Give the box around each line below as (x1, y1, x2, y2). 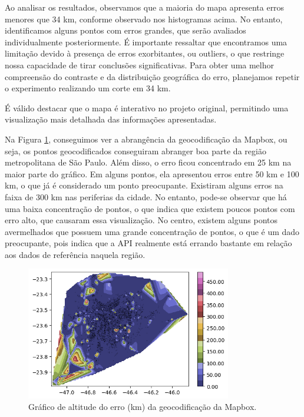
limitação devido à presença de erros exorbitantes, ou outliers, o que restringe (5, 47, 285, 59)
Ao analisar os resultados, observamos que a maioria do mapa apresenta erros (5, 1, 285, 13)
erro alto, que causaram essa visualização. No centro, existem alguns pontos (5, 214, 278, 226)
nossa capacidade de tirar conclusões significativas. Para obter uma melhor (5, 58, 275, 71)
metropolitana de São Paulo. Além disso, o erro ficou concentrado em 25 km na (5, 156, 292, 168)
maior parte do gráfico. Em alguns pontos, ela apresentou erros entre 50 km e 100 (5, 167, 299, 180)
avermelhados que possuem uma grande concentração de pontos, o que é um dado (5, 225, 300, 237)
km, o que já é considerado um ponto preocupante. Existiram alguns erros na (5, 179, 283, 191)
